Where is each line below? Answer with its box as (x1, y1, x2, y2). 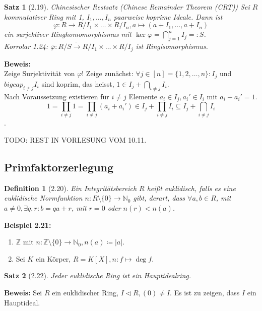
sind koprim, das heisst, (41, 78, 114, 89)
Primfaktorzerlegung (4, 159, 114, 174)
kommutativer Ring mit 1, (4, 11, 84, 22)
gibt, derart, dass (133, 193, 185, 203)
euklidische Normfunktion (4, 193, 83, 203)
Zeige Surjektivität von (4, 68, 75, 79)
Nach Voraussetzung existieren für (4, 91, 109, 101)
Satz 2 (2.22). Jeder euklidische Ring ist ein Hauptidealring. (4, 270, 191, 281)
